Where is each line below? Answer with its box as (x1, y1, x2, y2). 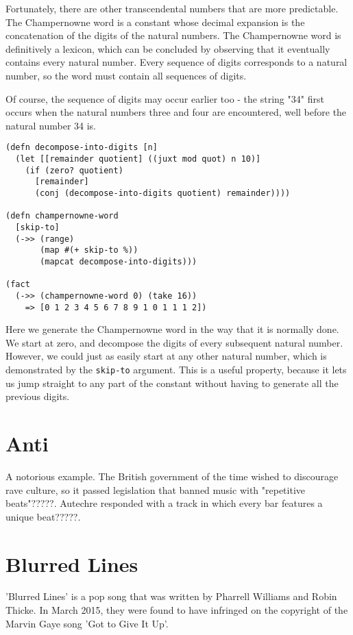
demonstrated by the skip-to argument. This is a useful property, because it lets (5, 362, 347, 376)
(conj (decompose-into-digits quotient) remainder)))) (34, 188, 291, 198)
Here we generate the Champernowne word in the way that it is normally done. (5, 322, 339, 336)
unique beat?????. (5, 509, 81, 523)
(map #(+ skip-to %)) (40, 245, 138, 256)
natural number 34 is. (5, 118, 97, 132)
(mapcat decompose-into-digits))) (40, 256, 197, 266)
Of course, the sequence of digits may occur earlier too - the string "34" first (5, 91, 324, 105)
